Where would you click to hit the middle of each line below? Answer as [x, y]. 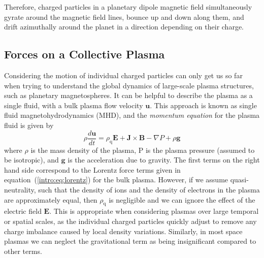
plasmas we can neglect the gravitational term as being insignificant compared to [130, 241]
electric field [23, 211]
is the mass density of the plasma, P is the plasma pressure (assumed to [143, 150]
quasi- [239, 180]
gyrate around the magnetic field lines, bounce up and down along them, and [124, 17]
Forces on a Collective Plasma [85, 54]
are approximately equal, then [51, 199]
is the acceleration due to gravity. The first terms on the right [164, 160]
